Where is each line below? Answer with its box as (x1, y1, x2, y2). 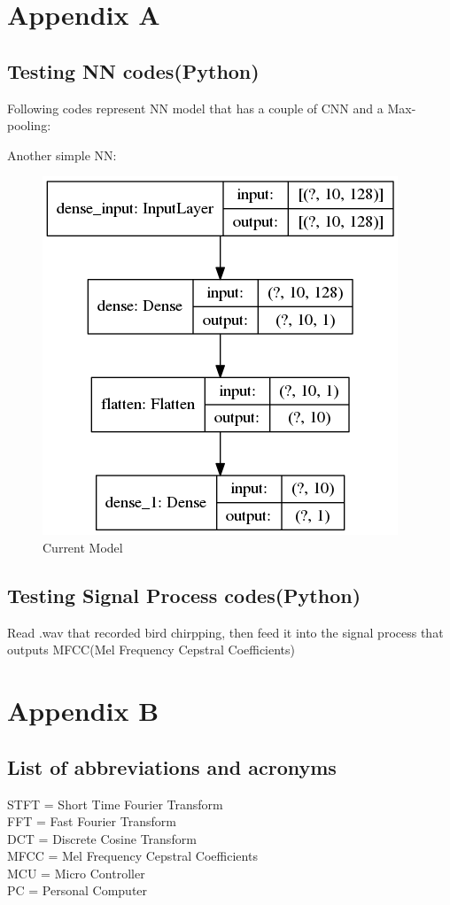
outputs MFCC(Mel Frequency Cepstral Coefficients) (7, 640, 296, 659)
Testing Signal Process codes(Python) (7, 581, 361, 608)
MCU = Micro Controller (7, 863, 145, 882)
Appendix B (7, 692, 159, 729)
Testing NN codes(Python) (7, 57, 260, 84)
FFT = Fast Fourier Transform (7, 812, 176, 831)
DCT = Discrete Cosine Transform (7, 829, 197, 847)
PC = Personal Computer (7, 881, 148, 900)
